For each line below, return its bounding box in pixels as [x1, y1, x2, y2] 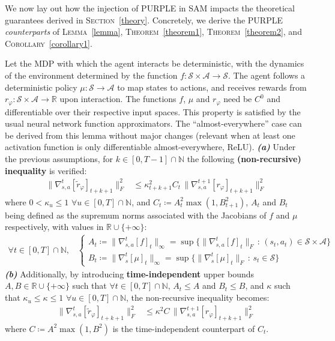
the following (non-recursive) [187, 152, 301, 164]
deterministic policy [5, 80, 77, 93]
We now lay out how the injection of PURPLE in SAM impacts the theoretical [5, 2, 295, 14]
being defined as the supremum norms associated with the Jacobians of [5, 208, 267, 221]
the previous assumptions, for [5, 152, 113, 164]
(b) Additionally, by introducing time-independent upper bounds [5, 267, 255, 280]
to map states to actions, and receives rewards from [117, 80, 307, 93]
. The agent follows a [228, 68, 306, 81]
